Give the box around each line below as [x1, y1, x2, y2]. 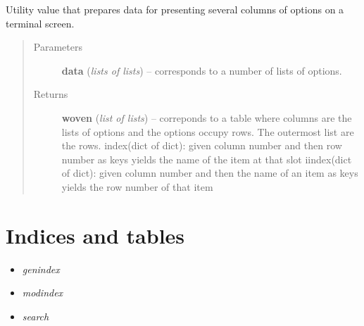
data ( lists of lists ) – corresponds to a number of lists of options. [61, 63, 342, 77]
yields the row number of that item [61, 179, 213, 194]
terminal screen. [6, 15, 75, 30]
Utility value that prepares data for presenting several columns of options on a [6, 2, 344, 16]
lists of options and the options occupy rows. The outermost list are [61, 124, 354, 139]
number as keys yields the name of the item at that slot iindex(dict [61, 151, 352, 166]
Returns [33, 87, 68, 101]
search [22, 308, 49, 323]
